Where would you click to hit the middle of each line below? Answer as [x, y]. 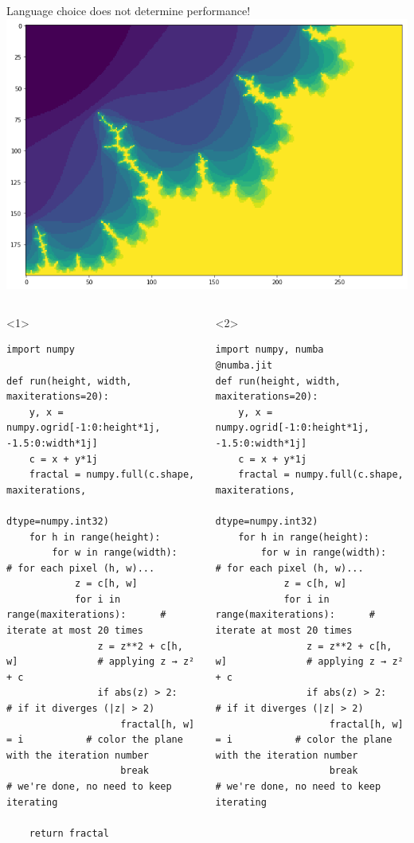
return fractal [69, 833]
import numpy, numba [269, 350]
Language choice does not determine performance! [129, 10]
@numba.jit [244, 365]
